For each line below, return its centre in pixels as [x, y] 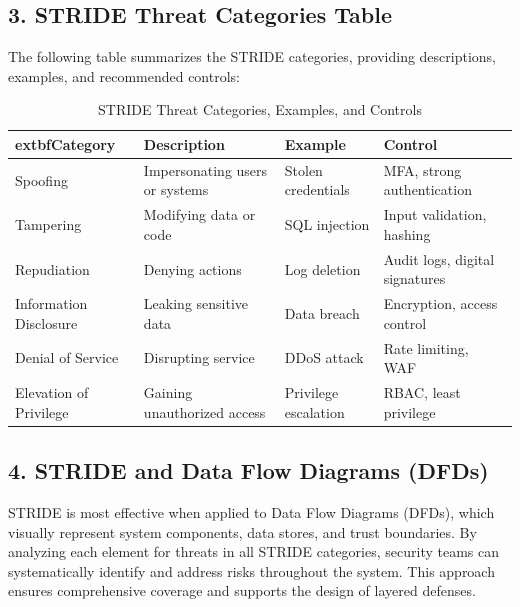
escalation [314, 411]
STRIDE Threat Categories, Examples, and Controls [260, 109]
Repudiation [52, 268]
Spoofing [41, 179]
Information [51, 303]
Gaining [168, 392]
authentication [427, 189]
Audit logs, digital [439, 258]
